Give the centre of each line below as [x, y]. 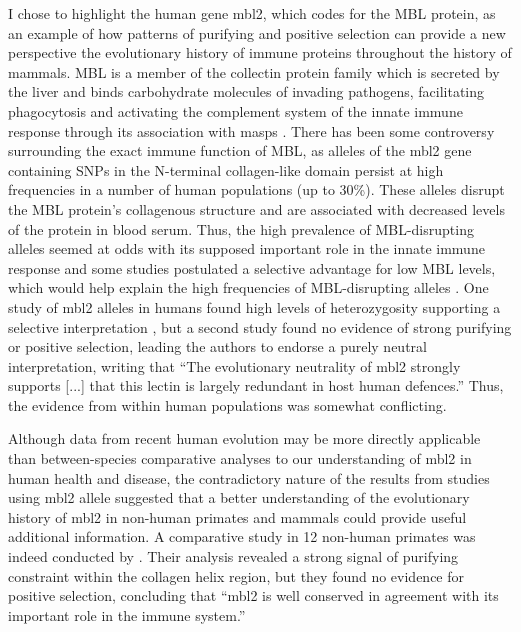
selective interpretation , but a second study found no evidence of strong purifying [260, 326]
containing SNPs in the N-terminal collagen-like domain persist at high [226, 169]
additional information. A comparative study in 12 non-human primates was [242, 536]
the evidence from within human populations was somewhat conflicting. [227, 404]
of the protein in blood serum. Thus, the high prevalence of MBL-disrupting [241, 228]
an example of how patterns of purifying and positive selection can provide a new [257, 32]
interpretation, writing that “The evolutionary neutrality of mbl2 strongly [234, 365]
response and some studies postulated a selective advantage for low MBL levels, [252, 267]
